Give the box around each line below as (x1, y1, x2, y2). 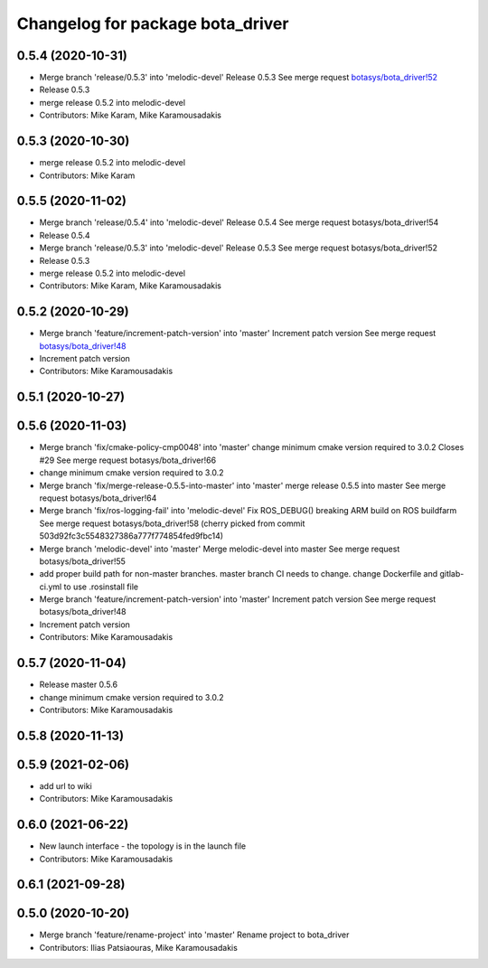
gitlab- (439, 569, 465, 579)
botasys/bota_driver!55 (39, 556, 127, 567)
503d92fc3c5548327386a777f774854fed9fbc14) (39, 531, 224, 541)
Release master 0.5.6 (39, 679, 117, 691)
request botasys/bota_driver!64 (39, 493, 157, 503)
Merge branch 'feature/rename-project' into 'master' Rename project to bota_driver (39, 929, 350, 940)
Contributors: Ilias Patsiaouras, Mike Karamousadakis (39, 942, 239, 953)
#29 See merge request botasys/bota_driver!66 (39, 455, 217, 465)
